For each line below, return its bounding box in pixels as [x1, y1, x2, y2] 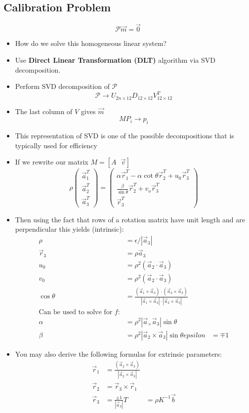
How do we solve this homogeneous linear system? [15, 38, 167, 48]
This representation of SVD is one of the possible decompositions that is [15, 130, 234, 141]
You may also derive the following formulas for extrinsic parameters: [15, 348, 222, 359]
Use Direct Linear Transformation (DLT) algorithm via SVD [15, 55, 215, 65]
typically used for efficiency [15, 140, 97, 150]
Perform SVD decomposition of [15, 81, 110, 91]
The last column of [15, 106, 73, 116]
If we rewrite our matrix [15, 157, 88, 167]
